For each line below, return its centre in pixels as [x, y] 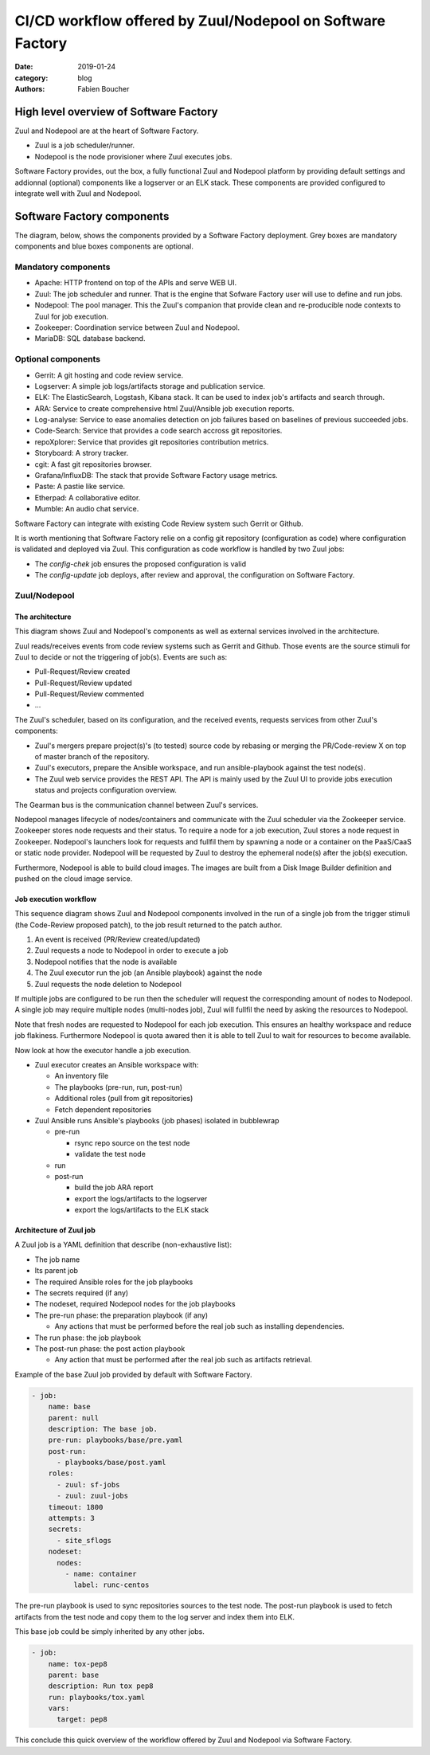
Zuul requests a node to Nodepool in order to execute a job [131, 950]
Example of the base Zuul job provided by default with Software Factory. [133, 1374]
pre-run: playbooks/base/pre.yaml [115, 1440]
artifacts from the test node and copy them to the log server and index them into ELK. [154, 1616]
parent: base [74, 1675]
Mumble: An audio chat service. [87, 509]
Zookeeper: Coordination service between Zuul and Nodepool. [137, 327]
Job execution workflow [56, 899]
